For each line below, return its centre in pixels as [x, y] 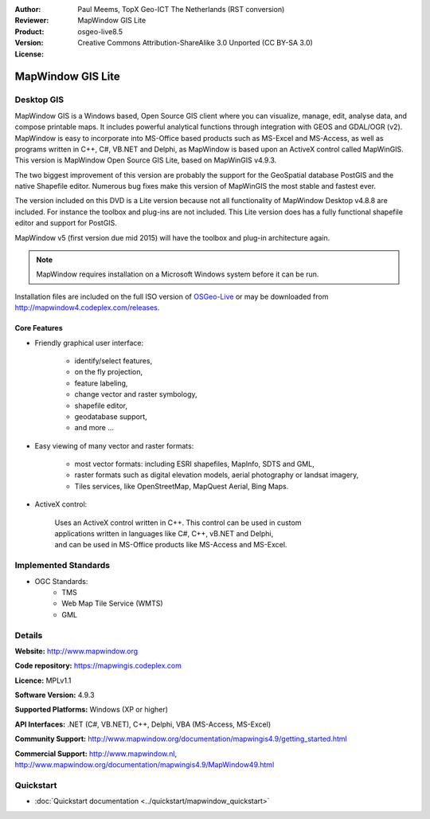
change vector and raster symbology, [136, 394]
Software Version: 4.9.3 [55, 695]
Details [29, 635]
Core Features [39, 328]
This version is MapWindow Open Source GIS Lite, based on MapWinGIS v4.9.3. [146, 160]
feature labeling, [101, 383]
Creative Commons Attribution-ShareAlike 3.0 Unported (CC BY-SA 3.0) [195, 43]
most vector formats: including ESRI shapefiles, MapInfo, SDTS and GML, [194, 464]
